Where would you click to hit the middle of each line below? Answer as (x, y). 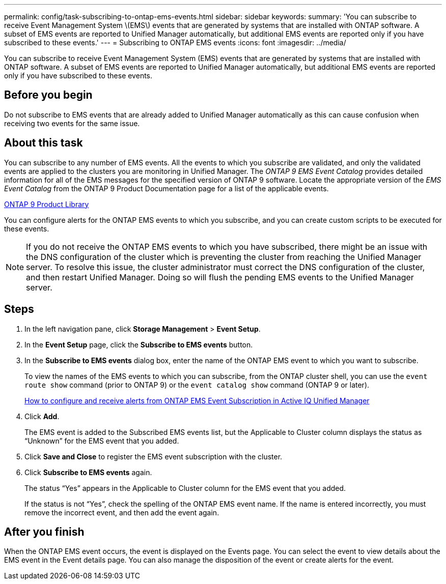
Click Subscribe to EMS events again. (88, 472)
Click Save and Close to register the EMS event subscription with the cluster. (154, 456)
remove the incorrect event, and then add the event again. (122, 512)
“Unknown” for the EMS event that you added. (102, 441)
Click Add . (42, 416)
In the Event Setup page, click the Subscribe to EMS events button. (139, 344)
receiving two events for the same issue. (72, 123)
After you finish (44, 532)
